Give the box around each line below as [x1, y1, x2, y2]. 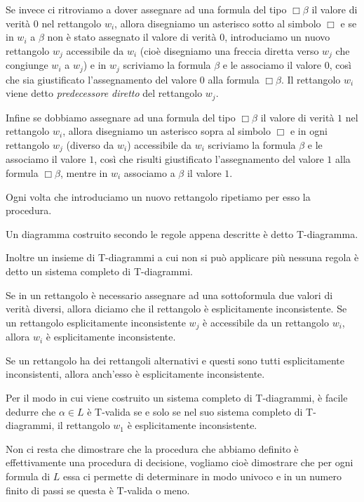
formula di [6, 468, 50, 483]
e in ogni [290, 124, 328, 138]
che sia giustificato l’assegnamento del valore [6, 72, 197, 86]
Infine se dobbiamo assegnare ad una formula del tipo [6, 110, 236, 124]
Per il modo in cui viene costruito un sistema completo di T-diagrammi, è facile [6, 390, 348, 404]
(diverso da [66, 137, 114, 152]
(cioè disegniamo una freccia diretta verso [140, 43, 319, 58]
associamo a [123, 165, 175, 180]
